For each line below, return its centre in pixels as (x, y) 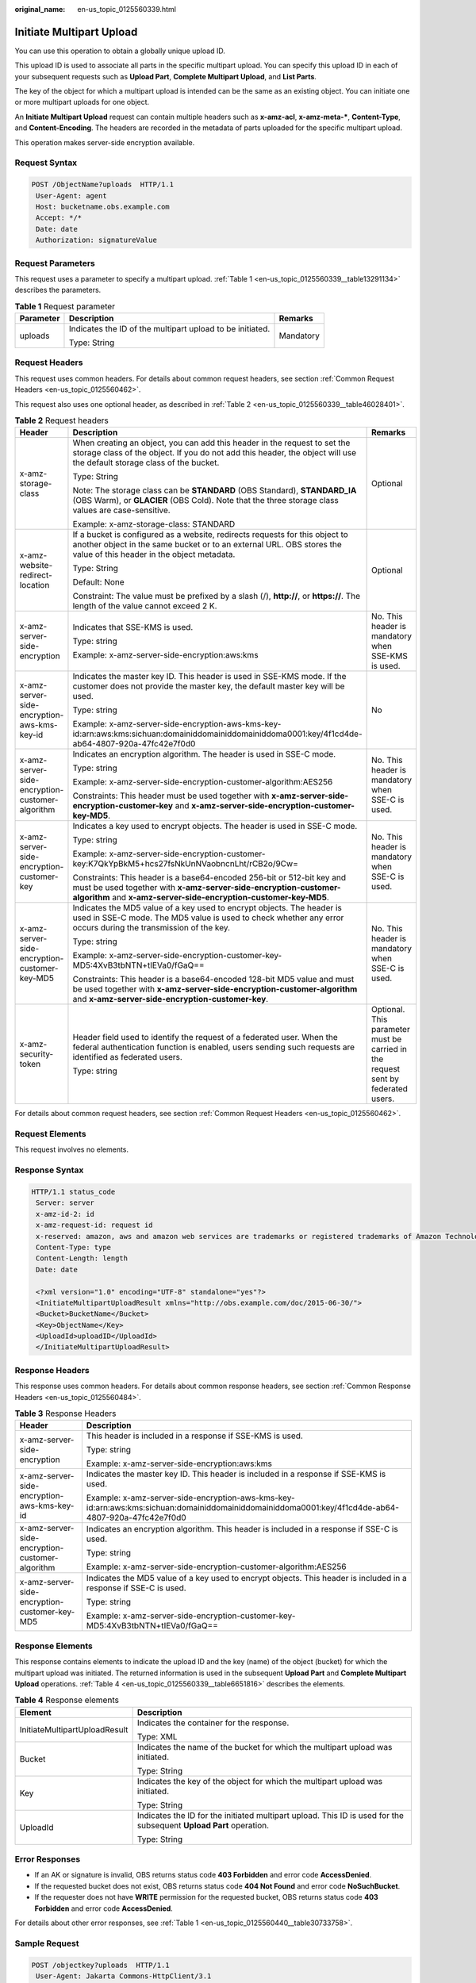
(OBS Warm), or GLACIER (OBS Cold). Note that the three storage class (205, 501)
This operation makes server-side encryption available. (105, 142)
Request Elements (50, 1134)
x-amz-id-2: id (65, 1214)
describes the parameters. (58, 290)
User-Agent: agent (71, 196)
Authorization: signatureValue (97, 240)
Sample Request (47, 1943)
